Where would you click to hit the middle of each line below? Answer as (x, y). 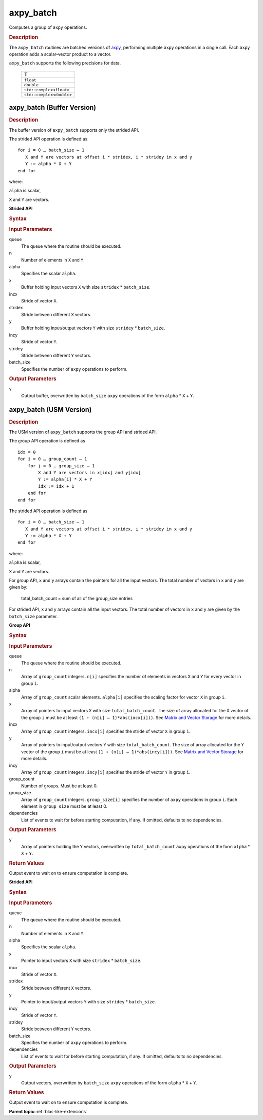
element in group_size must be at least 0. (64, 806)
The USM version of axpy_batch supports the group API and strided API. (83, 432)
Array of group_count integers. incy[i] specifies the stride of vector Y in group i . (106, 772)
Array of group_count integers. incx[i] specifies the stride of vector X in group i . (106, 731)
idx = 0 (27, 452)
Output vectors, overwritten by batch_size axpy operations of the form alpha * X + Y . (109, 1082)
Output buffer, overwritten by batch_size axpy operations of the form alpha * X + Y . (108, 396)
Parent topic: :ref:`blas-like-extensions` (48, 1111)
